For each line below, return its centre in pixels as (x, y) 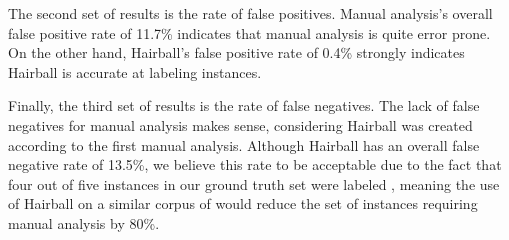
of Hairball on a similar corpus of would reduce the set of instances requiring (243, 203)
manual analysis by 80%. (84, 222)
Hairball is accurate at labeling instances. (135, 71)
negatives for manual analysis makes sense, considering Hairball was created (240, 124)
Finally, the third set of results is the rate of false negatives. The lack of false (244, 105)
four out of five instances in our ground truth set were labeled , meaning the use (254, 183)
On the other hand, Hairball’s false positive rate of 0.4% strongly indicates (236, 52)
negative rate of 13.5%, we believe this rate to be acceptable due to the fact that (255, 164)
